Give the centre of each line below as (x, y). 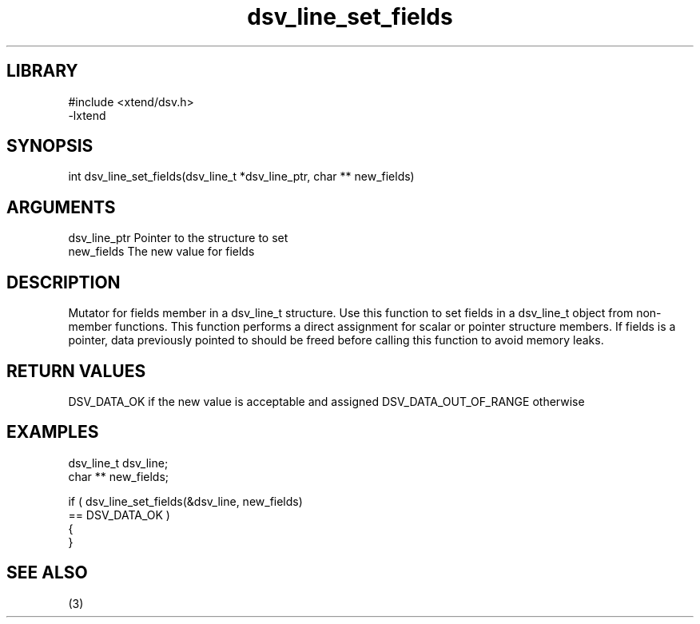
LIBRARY (42, 71)
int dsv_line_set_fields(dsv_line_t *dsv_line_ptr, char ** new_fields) (241, 177)
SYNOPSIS (50, 146)
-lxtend (87, 115)
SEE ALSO (47, 573)
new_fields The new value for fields (161, 252)
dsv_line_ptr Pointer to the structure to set (178, 238)
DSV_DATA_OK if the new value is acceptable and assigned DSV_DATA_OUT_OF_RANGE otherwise (326, 401)
